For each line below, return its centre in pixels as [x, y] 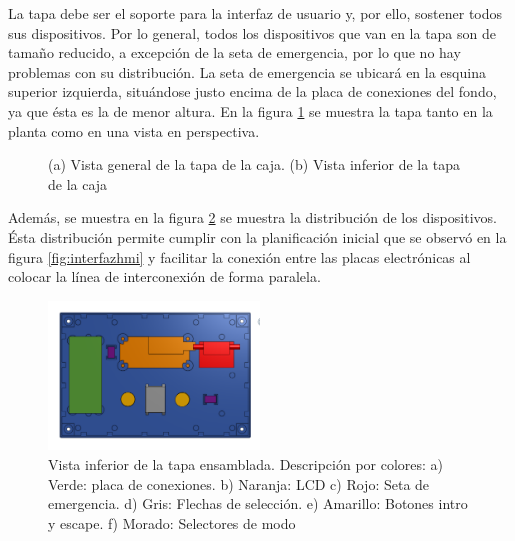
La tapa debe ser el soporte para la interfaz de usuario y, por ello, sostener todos [255, 13]
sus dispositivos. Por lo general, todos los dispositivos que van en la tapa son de [252, 32]
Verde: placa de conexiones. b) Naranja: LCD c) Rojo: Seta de [239, 483]
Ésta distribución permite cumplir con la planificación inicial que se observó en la [257, 236]
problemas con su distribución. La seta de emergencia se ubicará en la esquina [247, 71]
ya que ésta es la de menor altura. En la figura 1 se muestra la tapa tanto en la [250, 110]
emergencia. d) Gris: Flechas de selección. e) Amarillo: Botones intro [258, 503]
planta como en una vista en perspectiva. [134, 130]
